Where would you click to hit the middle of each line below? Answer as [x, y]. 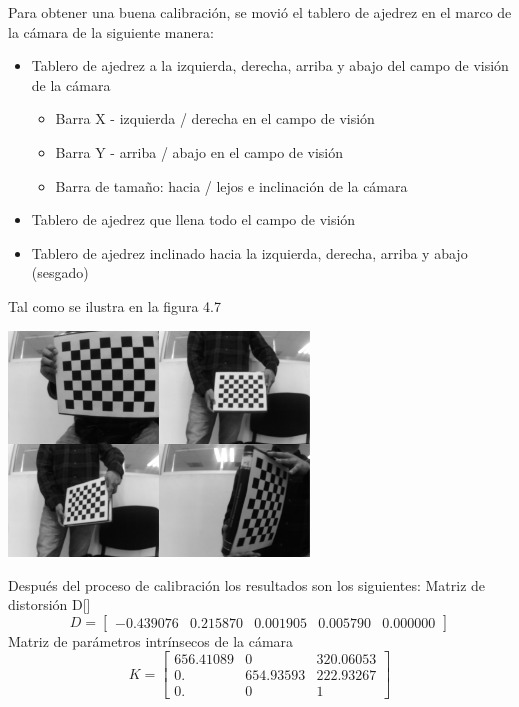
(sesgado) [60, 272]
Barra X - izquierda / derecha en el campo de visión [215, 118]
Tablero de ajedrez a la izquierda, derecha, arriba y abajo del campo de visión [270, 65]
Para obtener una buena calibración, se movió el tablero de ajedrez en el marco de [260, 12]
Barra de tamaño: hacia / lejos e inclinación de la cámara [231, 185]
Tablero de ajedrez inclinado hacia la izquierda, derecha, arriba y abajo [249, 252]
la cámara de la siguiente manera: [111, 31]
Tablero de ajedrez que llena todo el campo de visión [193, 219]
